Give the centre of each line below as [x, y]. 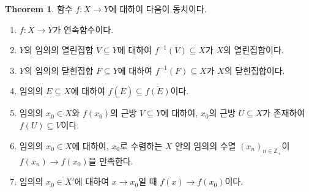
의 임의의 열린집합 [59, 50]
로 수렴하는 [141, 145]
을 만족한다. [111, 161]
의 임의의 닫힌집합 [59, 70]
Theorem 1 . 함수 [39, 9]
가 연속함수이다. [83, 29]
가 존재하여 [284, 113]
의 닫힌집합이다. [255, 70]
